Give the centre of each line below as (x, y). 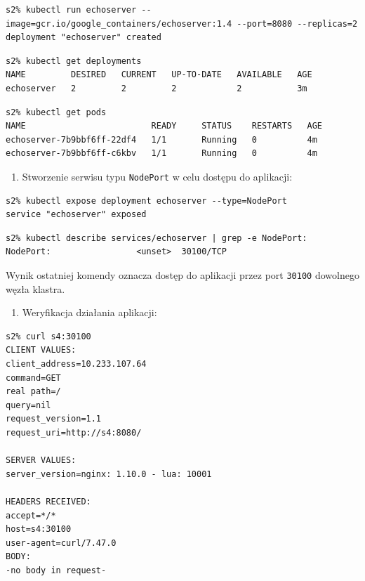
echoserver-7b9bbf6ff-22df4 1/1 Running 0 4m (161, 139)
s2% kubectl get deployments (74, 61)
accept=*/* (31, 515)
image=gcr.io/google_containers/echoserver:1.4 (119, 24)
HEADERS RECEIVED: (48, 501)
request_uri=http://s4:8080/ (74, 432)
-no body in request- (56, 570)
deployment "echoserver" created (84, 38)
